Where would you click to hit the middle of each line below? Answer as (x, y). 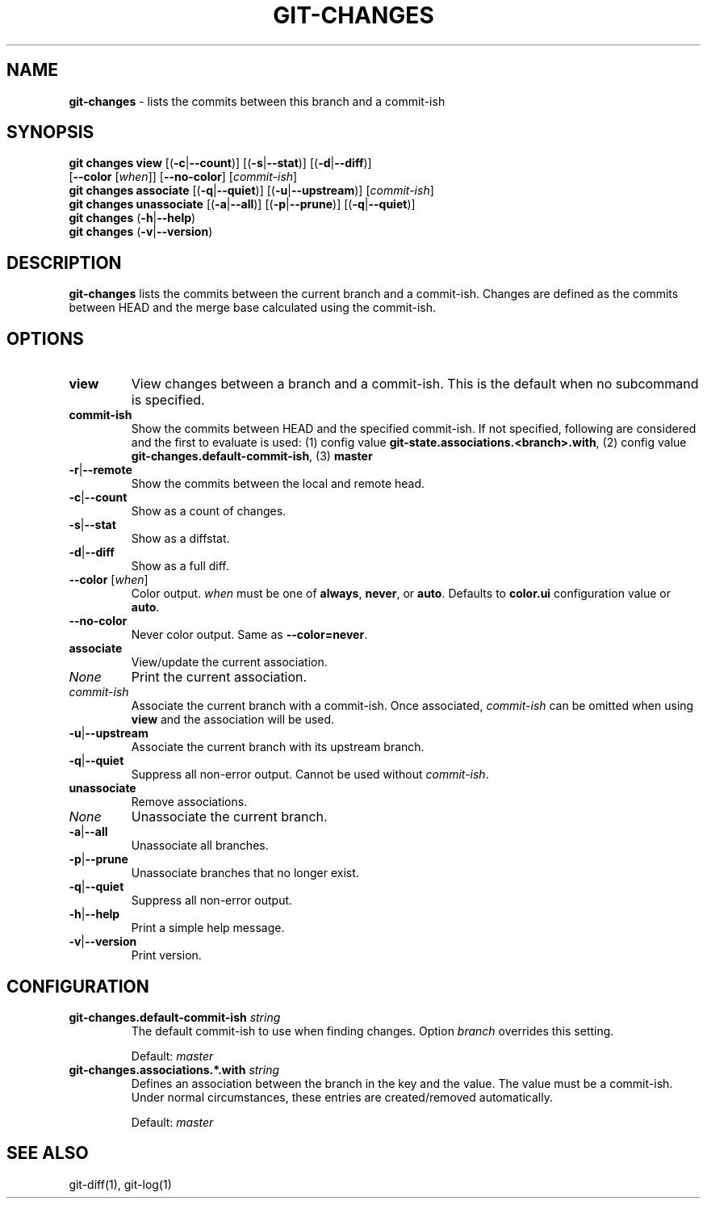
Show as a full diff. (180, 566)
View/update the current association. (229, 662)
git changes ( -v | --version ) (141, 232)
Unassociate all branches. (200, 846)
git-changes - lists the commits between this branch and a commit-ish (257, 101)
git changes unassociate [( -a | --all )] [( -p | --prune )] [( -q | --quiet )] (242, 204)
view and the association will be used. (233, 720)
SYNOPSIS (50, 132)
